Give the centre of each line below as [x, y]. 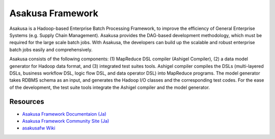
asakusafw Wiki [39, 128]
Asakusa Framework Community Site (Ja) [66, 121]
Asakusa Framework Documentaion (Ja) [64, 114]
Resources [27, 102]
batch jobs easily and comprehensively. [51, 49]
